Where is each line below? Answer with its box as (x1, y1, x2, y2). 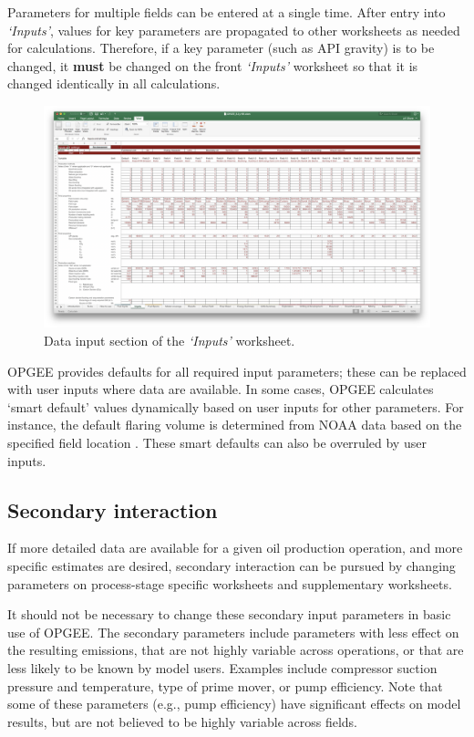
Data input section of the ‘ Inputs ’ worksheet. (44, 331, 295, 350)
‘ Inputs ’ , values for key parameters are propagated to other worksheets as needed (7, 20, 460, 39)
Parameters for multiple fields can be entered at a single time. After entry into (7, 3, 446, 21)
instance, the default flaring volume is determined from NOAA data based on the (7, 415, 462, 434)
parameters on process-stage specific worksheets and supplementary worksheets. (7, 574, 452, 593)
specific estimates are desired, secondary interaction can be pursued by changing (7, 555, 456, 575)
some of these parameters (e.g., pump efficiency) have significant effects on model (7, 694, 461, 713)
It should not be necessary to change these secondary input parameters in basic (7, 605, 451, 624)
